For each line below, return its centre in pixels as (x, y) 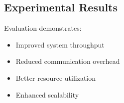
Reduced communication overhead (68, 61)
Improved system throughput (60, 44)
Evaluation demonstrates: (43, 28)
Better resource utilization (56, 77)
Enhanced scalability (47, 94)
